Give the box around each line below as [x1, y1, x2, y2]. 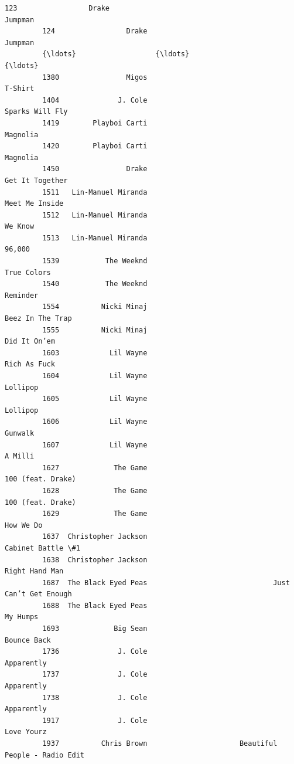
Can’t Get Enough [5, 590, 72, 599]
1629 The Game [42, 510, 148, 518]
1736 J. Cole [42, 647, 148, 656]
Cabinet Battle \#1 [5, 544, 80, 552]
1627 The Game [42, 463, 148, 472]
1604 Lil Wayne [42, 372, 148, 380]
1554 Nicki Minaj [42, 303, 148, 311]
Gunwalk [5, 429, 35, 437]
